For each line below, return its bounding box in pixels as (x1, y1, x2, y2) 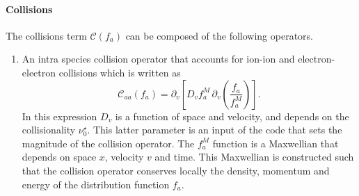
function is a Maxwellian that (212, 136, 339, 150)
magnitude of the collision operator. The (22, 136, 195, 150)
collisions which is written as (58, 65, 181, 79)
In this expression (22, 108, 97, 123)
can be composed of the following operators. (125, 28, 313, 42)
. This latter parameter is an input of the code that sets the (87, 122, 342, 137)
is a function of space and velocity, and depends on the (115, 108, 349, 123)
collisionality (22, 122, 76, 137)
